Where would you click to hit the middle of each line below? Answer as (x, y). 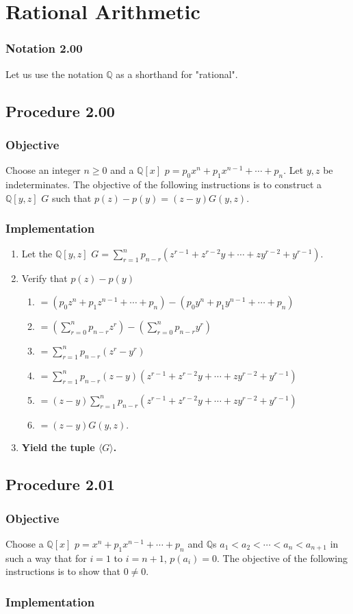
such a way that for (46, 558)
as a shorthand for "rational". (177, 74)
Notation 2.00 (44, 48)
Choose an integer (43, 170)
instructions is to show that (63, 571)
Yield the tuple (58, 447)
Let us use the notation (54, 74)
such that (71, 197)
